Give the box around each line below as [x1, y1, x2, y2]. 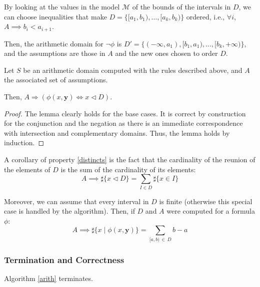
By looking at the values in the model [4, 1, 120, 11]
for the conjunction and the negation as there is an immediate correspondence [4, 118, 243, 128]
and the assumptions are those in [4, 48, 105, 58]
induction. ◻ [4, 137, 44, 148]
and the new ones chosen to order [115, 48, 218, 58]
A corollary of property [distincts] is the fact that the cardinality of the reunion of [4, 154, 255, 164]
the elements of [4, 164, 50, 174]
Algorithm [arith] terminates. [4, 273, 93, 283]
